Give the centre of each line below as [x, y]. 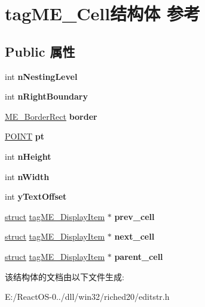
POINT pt [25, 136]
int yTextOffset [36, 196]
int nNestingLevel [41, 76]
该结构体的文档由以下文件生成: [65, 276]
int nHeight [28, 156]
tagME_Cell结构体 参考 [102, 13]
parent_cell [139, 256]
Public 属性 [40, 51]
